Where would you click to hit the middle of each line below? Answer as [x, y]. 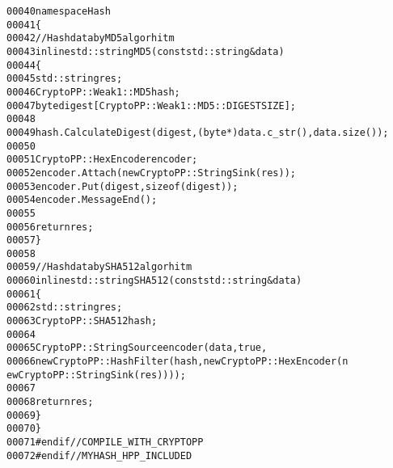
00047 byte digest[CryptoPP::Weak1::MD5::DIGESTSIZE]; [151, 105]
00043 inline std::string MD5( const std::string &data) [146, 51]
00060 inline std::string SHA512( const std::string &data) [154, 281]
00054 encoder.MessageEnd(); [82, 200]
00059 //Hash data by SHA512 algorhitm [99, 267]
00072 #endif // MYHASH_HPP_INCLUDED [99, 455]
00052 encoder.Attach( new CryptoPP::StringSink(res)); [151, 173]
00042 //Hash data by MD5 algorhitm [91, 38]
